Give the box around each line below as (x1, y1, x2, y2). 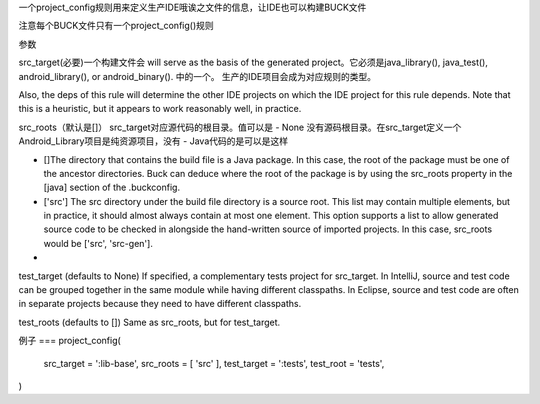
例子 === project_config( (18, 335, 122, 347)
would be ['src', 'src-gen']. (43, 237, 154, 249)
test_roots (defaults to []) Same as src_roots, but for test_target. (18, 316, 281, 328)
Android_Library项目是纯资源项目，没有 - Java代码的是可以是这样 (18, 135, 289, 147)
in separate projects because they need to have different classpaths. (18, 298, 302, 310)
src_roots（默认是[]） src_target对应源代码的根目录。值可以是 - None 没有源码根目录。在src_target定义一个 (18, 121, 462, 133)
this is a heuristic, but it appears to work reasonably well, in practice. (18, 103, 302, 115)
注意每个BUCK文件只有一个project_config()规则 (18, 20, 214, 32)
